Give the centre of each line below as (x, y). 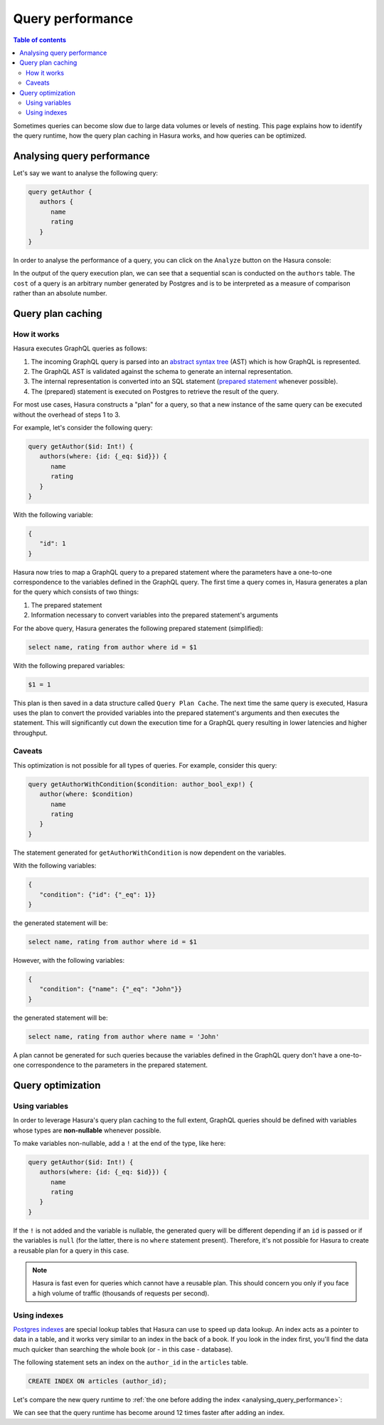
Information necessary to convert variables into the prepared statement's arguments (155, 615)
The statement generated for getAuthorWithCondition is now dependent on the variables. (150, 852)
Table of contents (40, 40)
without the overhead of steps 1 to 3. (67, 414)
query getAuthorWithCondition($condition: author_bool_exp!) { (141, 784)
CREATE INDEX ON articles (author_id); (97, 1381)
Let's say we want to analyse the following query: (86, 173)
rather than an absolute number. (60, 293)
